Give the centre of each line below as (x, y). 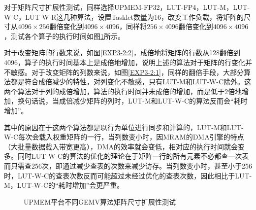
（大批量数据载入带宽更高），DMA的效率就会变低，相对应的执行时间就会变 (125, 146)
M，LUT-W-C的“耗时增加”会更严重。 (64, 185)
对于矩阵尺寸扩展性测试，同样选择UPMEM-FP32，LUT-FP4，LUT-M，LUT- (127, 7)
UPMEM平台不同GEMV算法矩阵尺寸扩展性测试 (100, 201)
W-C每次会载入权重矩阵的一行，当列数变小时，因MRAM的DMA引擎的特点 (124, 137)
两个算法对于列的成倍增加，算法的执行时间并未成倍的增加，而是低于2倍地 (123, 91)
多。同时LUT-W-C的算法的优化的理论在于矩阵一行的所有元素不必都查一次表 (127, 156)
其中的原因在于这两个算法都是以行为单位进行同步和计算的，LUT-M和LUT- (124, 127)
